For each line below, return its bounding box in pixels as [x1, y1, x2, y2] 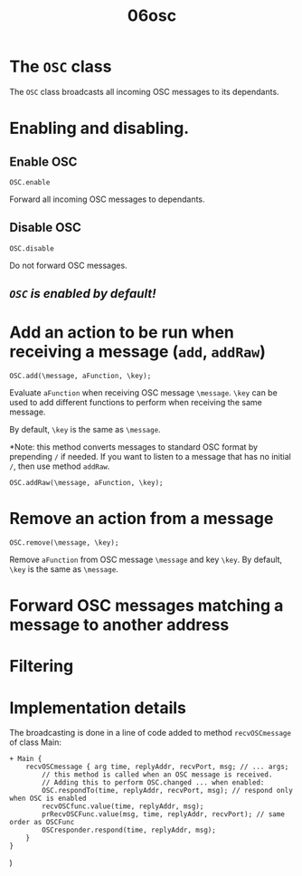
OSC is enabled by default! [9, 286, 156, 301]
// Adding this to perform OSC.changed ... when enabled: [42, 778, 265, 787]
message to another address [9, 614, 230, 635]
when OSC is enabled [9, 794, 88, 804]
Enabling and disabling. [9, 119, 190, 138]
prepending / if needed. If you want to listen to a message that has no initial [9, 452, 291, 462]
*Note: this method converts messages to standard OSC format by [9, 442, 259, 452]
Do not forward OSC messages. [9, 260, 128, 271]
